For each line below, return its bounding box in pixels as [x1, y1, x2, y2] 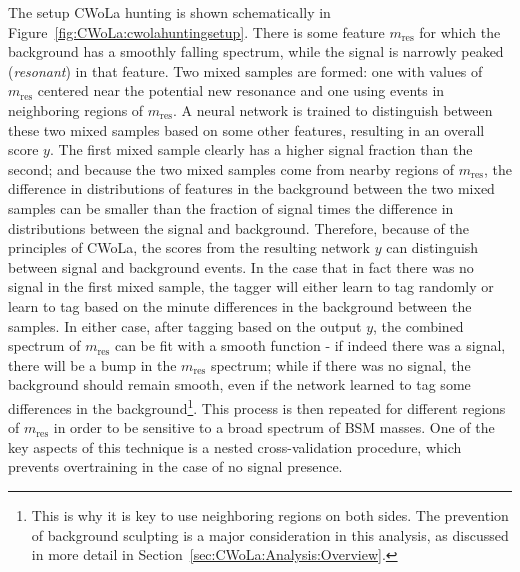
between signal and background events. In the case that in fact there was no [8, 256, 474, 277]
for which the [419, 21, 501, 42]
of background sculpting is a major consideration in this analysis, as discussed [31, 524, 509, 545]
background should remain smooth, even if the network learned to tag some [8, 374, 471, 395]
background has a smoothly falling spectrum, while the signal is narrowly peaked [8, 41, 504, 62]
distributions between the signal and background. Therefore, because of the [8, 217, 469, 238]
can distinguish [386, 237, 479, 258]
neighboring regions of [8, 99, 144, 120]
